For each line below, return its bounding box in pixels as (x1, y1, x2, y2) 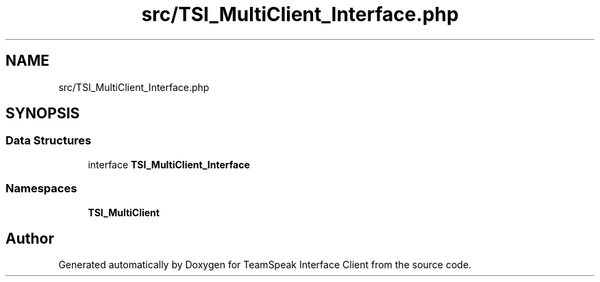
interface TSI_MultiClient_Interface (88, 158, 250, 170)
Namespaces (5, 181, 77, 196)
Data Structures (5, 133, 92, 148)
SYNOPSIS (5, 105, 80, 123)
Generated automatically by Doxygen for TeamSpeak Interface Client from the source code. (58, 259, 472, 271)
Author (5, 229, 54, 247)
